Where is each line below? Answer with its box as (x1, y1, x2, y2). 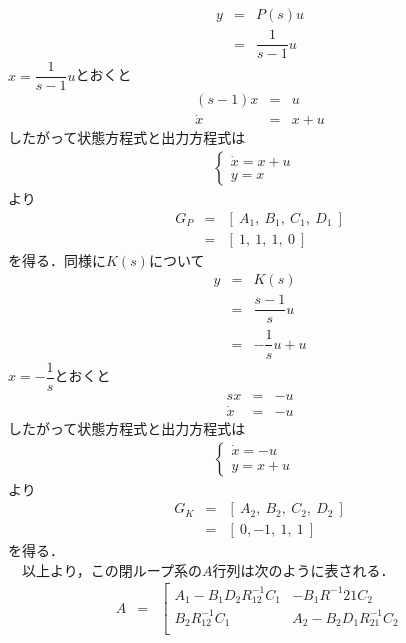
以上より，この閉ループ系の (21, 559, 202, 580)
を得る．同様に (8, 249, 106, 270)
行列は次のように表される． (212, 559, 395, 580)
